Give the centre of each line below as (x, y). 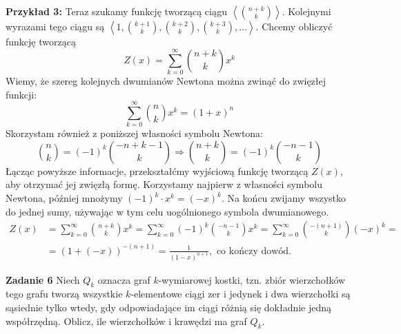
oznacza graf (124, 279)
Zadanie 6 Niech (43, 279)
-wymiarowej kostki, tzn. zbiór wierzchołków (252, 279)
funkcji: (21, 94)
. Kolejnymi (306, 11)
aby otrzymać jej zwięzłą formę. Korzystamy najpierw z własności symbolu (164, 184)
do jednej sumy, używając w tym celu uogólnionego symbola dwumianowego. (167, 211)
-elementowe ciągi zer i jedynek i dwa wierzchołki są (241, 294)
